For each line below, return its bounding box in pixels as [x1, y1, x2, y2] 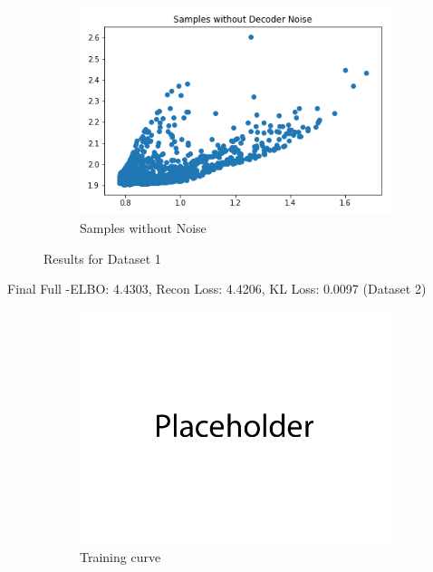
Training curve [80, 548, 161, 567]
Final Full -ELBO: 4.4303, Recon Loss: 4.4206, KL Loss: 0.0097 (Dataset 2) [7, 279, 427, 298]
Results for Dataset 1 [43, 248, 161, 267]
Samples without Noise [80, 218, 207, 237]
